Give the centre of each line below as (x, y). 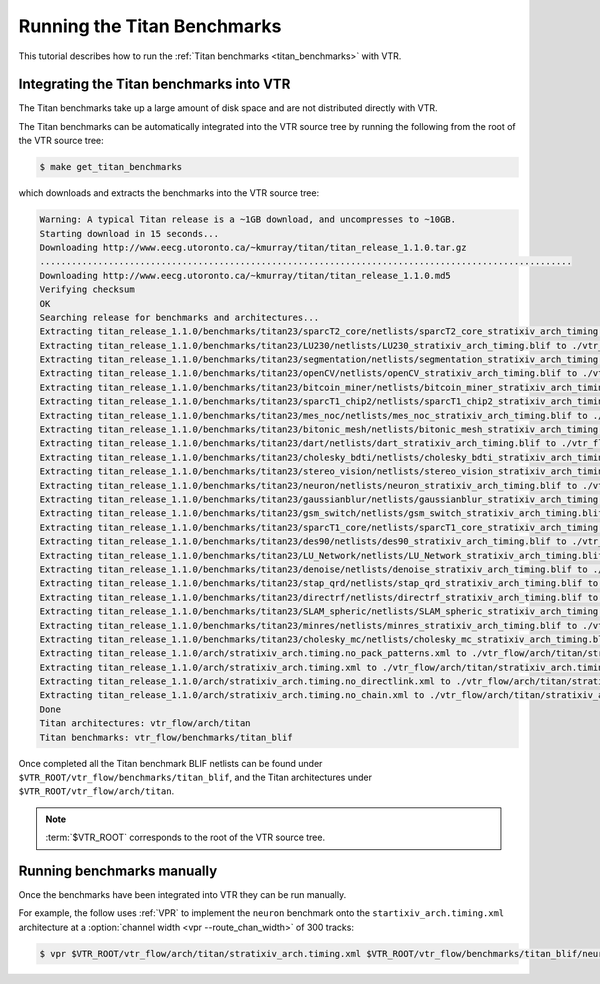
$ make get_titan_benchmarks (111, 167)
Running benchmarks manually (118, 871)
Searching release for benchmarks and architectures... (179, 317)
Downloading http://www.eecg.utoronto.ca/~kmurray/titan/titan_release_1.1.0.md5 (245, 275)
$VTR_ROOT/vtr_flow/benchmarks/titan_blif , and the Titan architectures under (195, 777)
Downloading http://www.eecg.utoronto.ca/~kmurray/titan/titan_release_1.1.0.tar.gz (253, 247)
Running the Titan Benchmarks (150, 26)
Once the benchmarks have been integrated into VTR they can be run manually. (182, 895)
